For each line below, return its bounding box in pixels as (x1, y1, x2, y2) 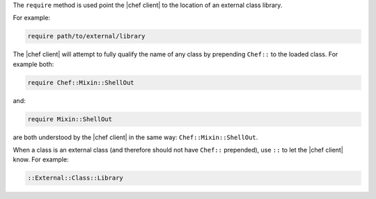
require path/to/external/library (27, 32, 146, 40)
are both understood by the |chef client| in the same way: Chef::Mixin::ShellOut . (13, 133, 258, 141)
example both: (13, 60, 54, 68)
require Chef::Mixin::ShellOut (27, 79, 135, 86)
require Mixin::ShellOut (27, 115, 113, 123)
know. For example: (13, 155, 69, 164)
